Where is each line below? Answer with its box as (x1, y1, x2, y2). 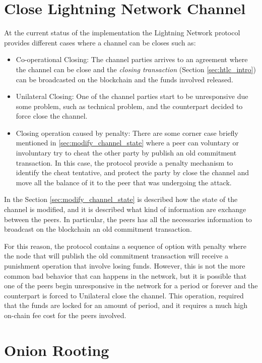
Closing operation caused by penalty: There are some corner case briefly (16, 127, 238, 138)
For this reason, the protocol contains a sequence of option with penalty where (4, 240, 246, 251)
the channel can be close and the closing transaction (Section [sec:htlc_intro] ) (16, 64, 256, 74)
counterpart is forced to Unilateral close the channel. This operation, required (4, 290, 244, 300)
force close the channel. (16, 111, 88, 121)
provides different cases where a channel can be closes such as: (4, 37, 196, 47)
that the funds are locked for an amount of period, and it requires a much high (4, 300, 247, 310)
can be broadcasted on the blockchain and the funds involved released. (16, 74, 234, 84)
